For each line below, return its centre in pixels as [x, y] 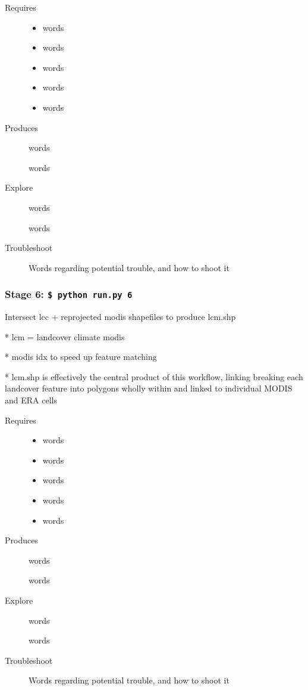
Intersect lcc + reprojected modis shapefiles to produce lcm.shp [120, 317]
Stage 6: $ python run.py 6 [69, 294]
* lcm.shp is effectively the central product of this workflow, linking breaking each [154, 376]
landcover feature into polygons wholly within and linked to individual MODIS [149, 388]
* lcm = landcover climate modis [65, 336]
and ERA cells [31, 400]
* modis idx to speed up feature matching [81, 357]
